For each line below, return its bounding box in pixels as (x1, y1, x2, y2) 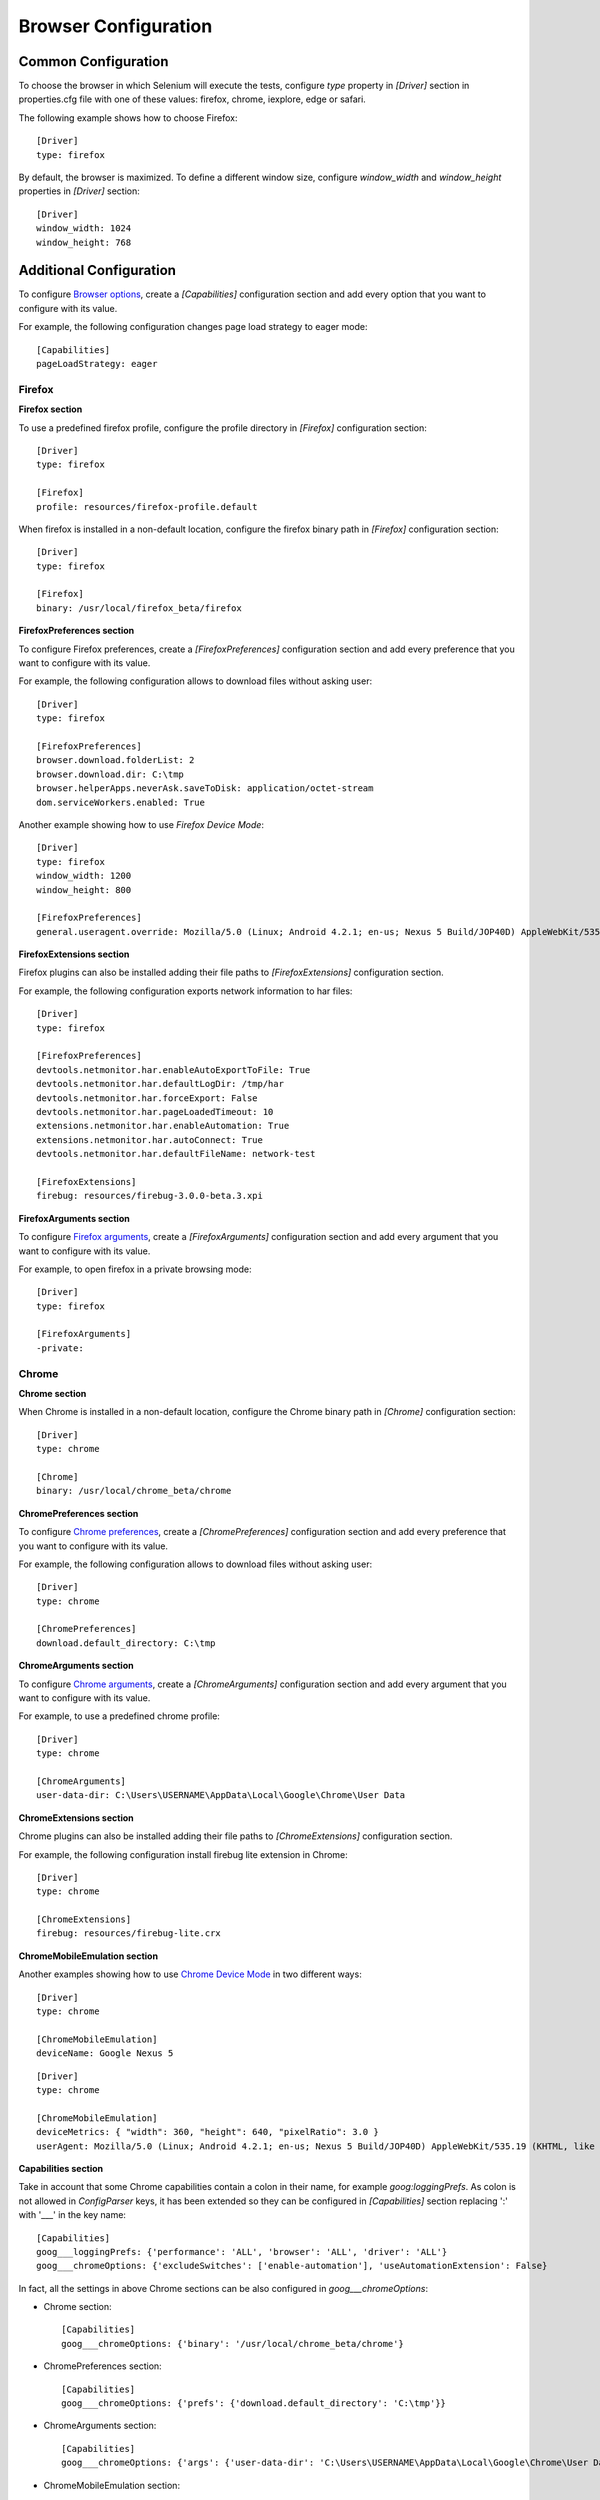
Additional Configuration (18, 262, 177, 279)
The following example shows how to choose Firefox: (18, 111, 238, 124)
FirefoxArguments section (18, 1212, 130, 1224)
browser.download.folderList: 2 (36, 755, 195, 766)
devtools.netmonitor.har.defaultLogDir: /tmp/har (36, 1078, 285, 1090)
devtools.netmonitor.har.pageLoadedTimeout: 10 (36, 1106, 274, 1117)
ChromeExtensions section (18, 1811, 134, 1824)
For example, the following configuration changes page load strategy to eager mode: (18, 321, 368, 333)
